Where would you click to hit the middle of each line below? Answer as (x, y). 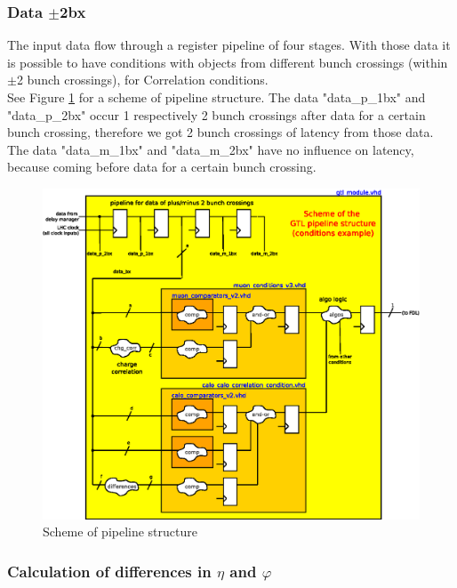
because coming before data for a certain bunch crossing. (162, 167)
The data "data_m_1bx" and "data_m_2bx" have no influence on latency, (211, 149)
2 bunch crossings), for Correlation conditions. (142, 80)
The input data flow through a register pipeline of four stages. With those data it (229, 45)
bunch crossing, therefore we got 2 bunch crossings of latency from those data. (220, 132)
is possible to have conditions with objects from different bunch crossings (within (228, 62)
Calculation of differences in (109, 571)
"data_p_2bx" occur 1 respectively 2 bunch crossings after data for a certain (216, 114)
